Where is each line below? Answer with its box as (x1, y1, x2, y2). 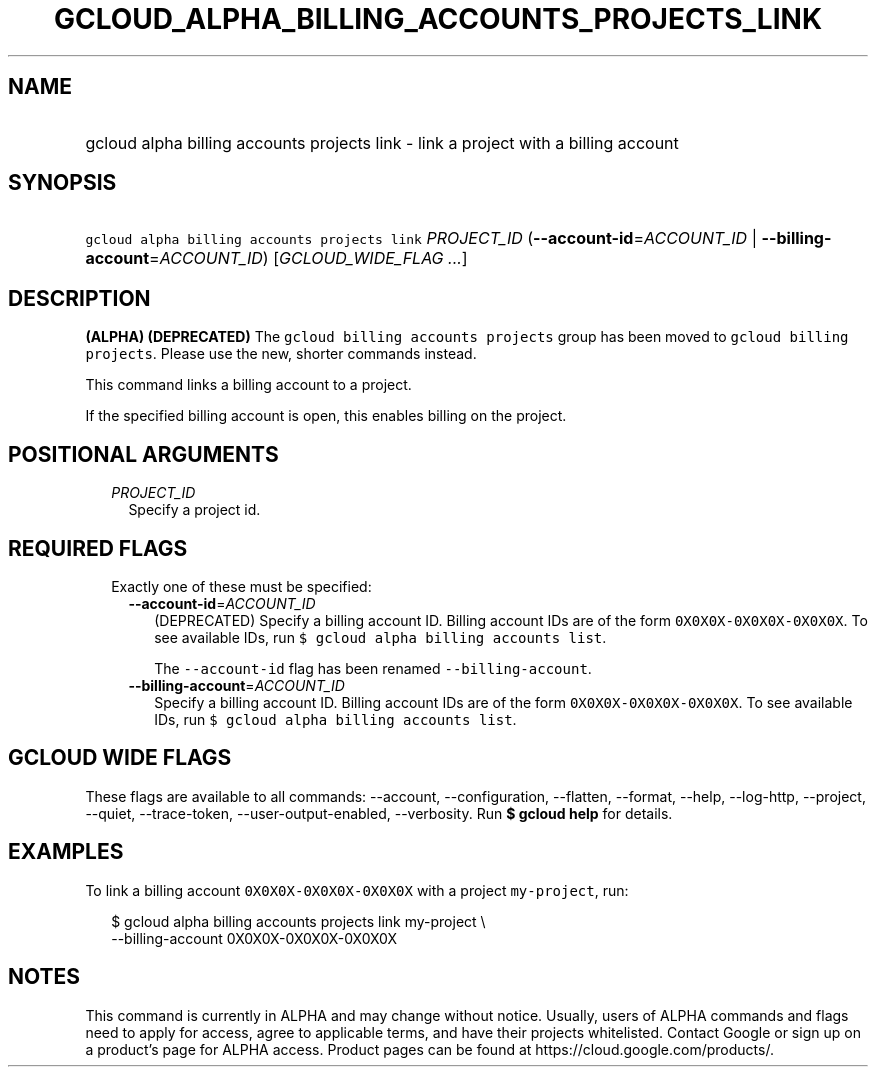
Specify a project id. (128, 501, 261, 519)
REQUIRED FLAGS (8, 535, 188, 561)
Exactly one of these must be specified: (111, 577, 372, 595)
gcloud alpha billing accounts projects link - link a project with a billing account (85, 132, 679, 153)
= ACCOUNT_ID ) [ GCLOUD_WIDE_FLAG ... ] (149, 248, 468, 269)
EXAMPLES (8, 839, 124, 865)
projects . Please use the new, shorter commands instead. (85, 345, 477, 363)
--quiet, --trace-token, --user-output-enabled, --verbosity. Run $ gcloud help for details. (85, 804, 673, 822)
